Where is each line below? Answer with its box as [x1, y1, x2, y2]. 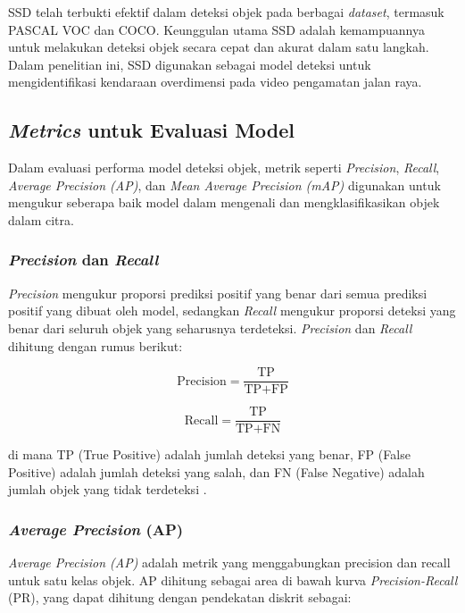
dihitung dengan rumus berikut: [8, 336, 183, 355]
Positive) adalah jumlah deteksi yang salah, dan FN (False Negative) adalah [8, 462, 425, 481]
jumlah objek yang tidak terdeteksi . [8, 480, 207, 499]
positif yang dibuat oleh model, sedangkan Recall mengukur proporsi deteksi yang [8, 301, 456, 320]
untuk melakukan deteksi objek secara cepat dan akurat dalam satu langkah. [8, 38, 429, 56]
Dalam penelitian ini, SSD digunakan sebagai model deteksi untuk [8, 55, 371, 73]
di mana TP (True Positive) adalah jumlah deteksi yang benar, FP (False [8, 445, 411, 464]
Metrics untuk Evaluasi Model [8, 116, 295, 144]
